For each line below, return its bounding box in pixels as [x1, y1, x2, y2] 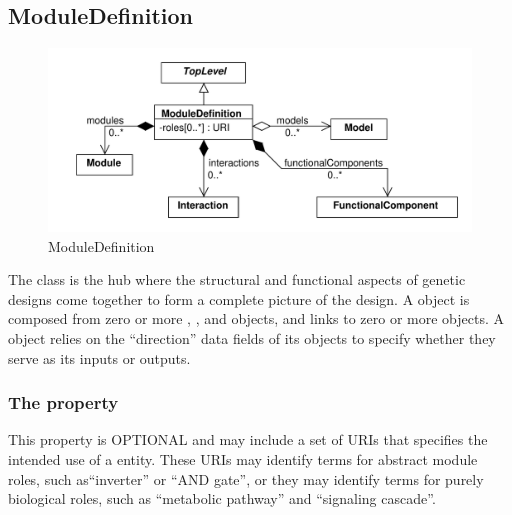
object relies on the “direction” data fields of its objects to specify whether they [8, 328, 496, 349]
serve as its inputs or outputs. [8, 347, 191, 368]
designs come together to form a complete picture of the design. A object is [8, 288, 470, 309]
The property [8, 390, 119, 415]
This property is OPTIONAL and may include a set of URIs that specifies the [8, 429, 488, 450]
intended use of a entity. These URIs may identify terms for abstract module [8, 449, 478, 470]
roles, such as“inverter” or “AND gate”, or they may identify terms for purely [8, 468, 484, 489]
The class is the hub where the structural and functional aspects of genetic [8, 269, 466, 290]
